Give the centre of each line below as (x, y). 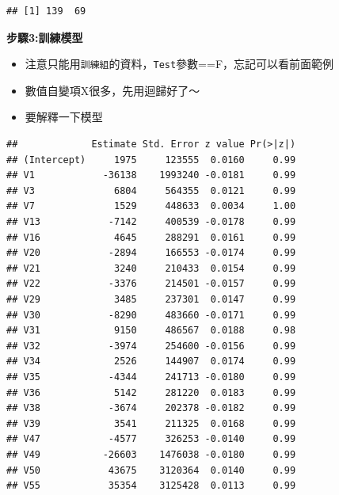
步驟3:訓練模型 (45, 37)
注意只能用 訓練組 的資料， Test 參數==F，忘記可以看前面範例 (179, 64)
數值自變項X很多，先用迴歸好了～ (112, 90)
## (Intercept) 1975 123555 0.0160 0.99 (151, 160)
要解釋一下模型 (64, 117)
